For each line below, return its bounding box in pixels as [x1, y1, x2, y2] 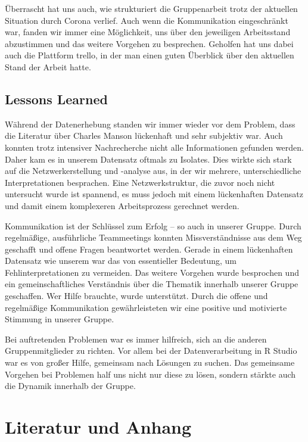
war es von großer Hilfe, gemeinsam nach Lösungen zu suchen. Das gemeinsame [5, 356, 295, 369]
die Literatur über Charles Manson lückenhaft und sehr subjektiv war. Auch [5, 129, 283, 142]
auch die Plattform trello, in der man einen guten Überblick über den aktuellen [5, 49, 294, 61]
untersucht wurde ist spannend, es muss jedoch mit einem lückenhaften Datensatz [5, 188, 303, 200]
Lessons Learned [5, 89, 108, 108]
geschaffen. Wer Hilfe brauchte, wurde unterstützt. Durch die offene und [5, 290, 268, 302]
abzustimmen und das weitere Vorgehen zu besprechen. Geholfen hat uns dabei [5, 37, 294, 49]
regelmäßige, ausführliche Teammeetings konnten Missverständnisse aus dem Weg [5, 231, 302, 244]
